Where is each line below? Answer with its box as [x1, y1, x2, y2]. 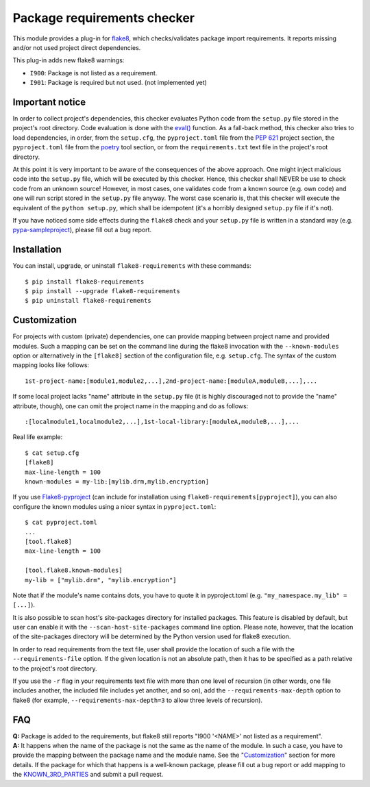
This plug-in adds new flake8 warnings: [12, 56, 125, 64]
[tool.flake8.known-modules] [25, 566, 123, 575]
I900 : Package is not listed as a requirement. [29, 68, 158, 77]
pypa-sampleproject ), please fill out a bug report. [12, 226, 152, 234]
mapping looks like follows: [12, 361, 89, 369]
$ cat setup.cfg [25, 449, 79, 457]
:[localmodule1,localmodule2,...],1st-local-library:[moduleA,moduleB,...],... [25, 418, 299, 426]
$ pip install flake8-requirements [25, 277, 145, 286]
